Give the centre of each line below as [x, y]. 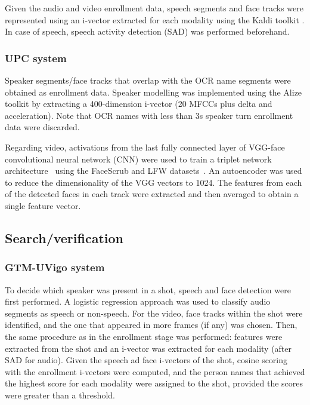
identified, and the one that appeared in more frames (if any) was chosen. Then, [151, 325]
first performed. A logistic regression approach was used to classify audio [138, 301]
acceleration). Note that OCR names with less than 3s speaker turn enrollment [149, 115]
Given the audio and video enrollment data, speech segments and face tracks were [154, 8]
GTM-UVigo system [55, 267]
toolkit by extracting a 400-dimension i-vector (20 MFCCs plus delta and [139, 104]
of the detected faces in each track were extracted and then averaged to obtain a [152, 194]
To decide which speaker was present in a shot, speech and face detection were [148, 289]
